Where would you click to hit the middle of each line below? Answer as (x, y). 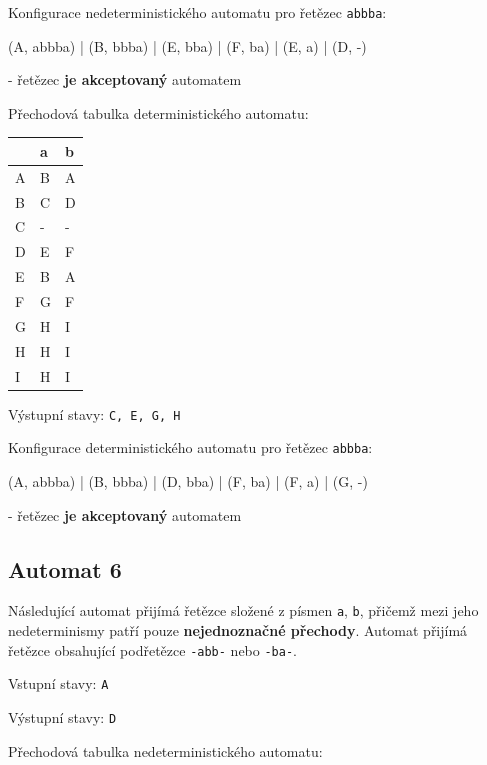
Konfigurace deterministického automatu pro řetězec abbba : (190, 447)
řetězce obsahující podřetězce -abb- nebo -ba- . (152, 649)
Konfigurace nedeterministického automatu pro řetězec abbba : (197, 12)
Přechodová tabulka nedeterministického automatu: (165, 750)
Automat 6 (65, 568)
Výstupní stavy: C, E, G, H (94, 413)
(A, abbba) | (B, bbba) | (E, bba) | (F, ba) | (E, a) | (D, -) (187, 45)
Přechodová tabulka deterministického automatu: (158, 112)
